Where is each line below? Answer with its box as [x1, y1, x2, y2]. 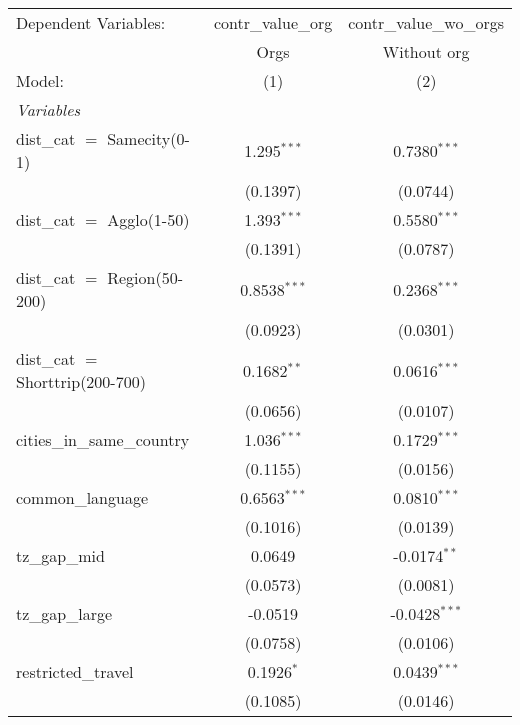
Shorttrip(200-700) [16, 370, 146, 393]
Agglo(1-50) [107, 208, 190, 231]
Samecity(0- [107, 127, 190, 150]
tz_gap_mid [16, 544, 105, 567]
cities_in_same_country [16, 428, 190, 451]
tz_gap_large [16, 602, 113, 625]
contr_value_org [213, 11, 333, 34]
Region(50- [107, 266, 183, 289]
